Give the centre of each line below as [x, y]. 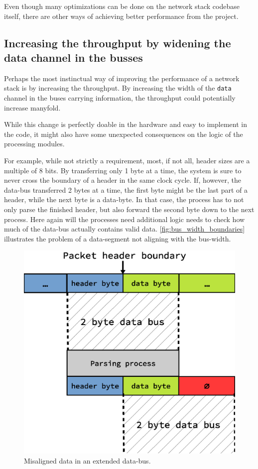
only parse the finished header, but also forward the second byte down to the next [129, 209]
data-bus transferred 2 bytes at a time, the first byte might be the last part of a [126, 189]
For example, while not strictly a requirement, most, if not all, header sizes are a [127, 160]
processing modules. [34, 144]
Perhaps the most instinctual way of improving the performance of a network [122, 78]
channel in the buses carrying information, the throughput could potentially [120, 98]
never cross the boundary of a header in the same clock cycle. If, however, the [123, 180]
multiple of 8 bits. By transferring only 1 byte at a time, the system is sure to [123, 170]
